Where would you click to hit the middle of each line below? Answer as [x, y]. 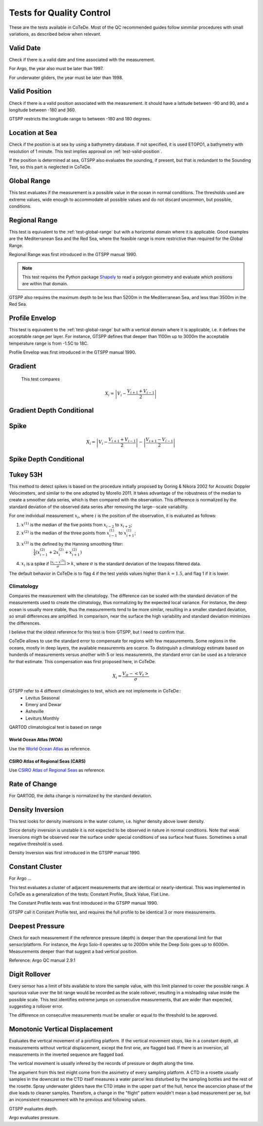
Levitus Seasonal [43, 698]
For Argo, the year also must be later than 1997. [56, 69]
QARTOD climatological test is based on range [55, 727]
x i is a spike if [35, 564]
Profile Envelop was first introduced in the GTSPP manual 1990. [73, 352]
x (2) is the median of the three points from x [65, 533]
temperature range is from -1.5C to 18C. [49, 343]
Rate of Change [33, 784]
